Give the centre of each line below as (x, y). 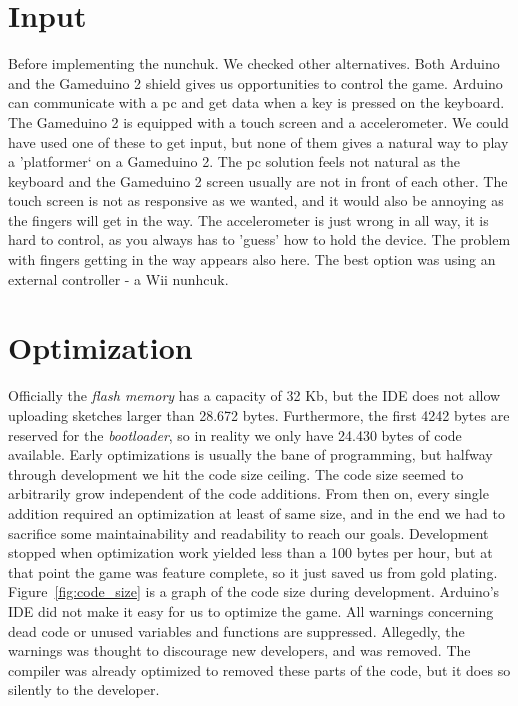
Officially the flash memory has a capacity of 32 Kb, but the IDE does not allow (254, 395)
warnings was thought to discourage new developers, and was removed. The (239, 650)
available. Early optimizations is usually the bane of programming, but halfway (250, 454)
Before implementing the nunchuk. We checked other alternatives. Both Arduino (254, 63)
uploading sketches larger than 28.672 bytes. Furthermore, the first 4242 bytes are (259, 414)
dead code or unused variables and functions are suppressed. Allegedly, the (236, 630)
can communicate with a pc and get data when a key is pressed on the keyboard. (256, 102)
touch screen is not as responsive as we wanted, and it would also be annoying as (256, 200)
